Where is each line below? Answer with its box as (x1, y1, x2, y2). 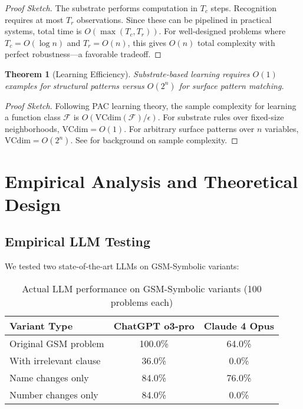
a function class (5, 111, 61, 123)
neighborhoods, (5, 122, 60, 134)
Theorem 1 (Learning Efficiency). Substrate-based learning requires (5, 67, 250, 80)
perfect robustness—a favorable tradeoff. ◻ (5, 48, 162, 60)
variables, (265, 122, 299, 134)
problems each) (110, 295, 173, 309)
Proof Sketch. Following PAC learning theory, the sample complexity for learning (5, 99, 297, 111)
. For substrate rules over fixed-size (157, 111, 284, 123)
